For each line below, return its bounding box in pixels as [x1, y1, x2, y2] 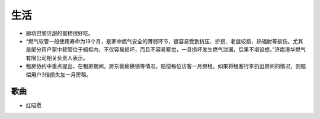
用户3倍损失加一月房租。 [30, 71, 92, 78]
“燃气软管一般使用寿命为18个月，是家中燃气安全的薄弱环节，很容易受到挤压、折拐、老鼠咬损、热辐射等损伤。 [25, 37, 293, 44]
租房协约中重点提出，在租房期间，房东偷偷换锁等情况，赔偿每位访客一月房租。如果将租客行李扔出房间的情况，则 [25, 63, 301, 70]
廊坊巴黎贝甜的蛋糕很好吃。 [25, 30, 94, 37]
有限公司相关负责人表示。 [25, 54, 88, 62]
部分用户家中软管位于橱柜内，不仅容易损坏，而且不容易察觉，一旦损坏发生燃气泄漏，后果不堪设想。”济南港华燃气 [30, 46, 306, 53]
